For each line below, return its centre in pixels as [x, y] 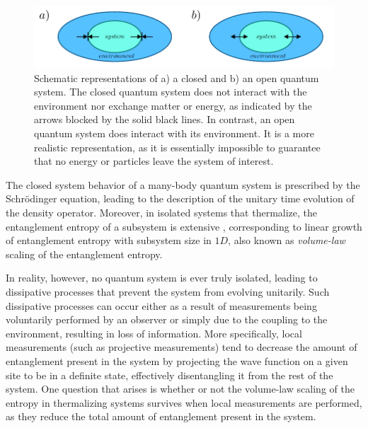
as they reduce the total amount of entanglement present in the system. [161, 416]
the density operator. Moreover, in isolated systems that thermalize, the [162, 212]
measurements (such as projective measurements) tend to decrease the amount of [182, 347]
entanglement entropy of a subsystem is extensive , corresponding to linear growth [184, 226]
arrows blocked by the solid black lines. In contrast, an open [165, 119]
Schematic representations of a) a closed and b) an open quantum [177, 77]
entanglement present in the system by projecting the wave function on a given [177, 360]
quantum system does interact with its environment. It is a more [174, 133]
